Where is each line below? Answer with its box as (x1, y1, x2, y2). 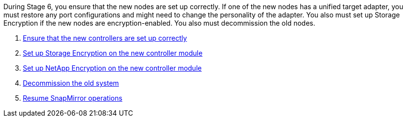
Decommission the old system (23, 79, 119, 87)
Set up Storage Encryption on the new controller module (23, 49, 203, 57)
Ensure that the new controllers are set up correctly (23, 34, 187, 42)
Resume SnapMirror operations (23, 94, 123, 102)
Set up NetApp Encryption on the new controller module (23, 64, 202, 72)
